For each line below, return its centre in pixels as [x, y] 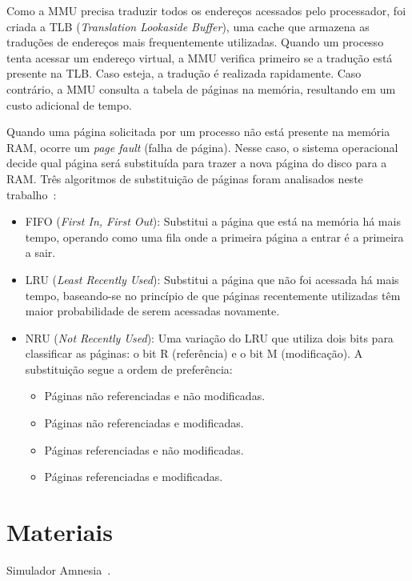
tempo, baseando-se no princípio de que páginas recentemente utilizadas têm [213, 295]
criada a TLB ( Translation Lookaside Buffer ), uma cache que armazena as [188, 26]
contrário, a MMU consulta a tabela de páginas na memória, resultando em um [201, 88]
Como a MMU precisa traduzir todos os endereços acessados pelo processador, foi [206, 10]
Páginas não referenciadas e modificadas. [144, 423]
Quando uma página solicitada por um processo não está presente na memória [198, 132]
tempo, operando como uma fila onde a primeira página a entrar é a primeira [214, 236]
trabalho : [32, 194]
